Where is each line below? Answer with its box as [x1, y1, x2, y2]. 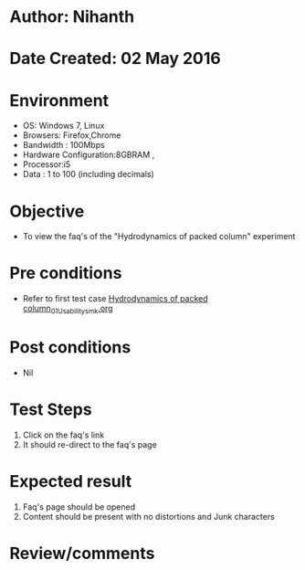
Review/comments [9, 543, 155, 564]
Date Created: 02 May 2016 [9, 48, 221, 69]
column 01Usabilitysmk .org [22, 303, 113, 316]
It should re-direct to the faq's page [22, 438, 157, 449]
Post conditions [9, 337, 131, 358]
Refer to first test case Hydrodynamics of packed [22, 293, 208, 304]
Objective [9, 201, 85, 221]
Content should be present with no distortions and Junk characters [22, 511, 276, 522]
